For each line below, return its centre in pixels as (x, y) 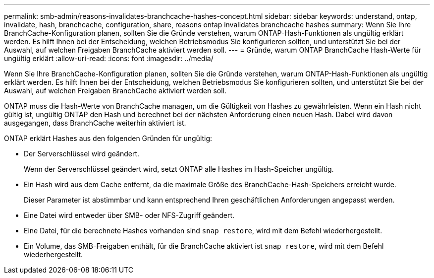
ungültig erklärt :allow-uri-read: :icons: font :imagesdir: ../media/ (109, 58)
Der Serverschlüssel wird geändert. (81, 154)
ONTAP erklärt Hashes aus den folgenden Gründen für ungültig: (108, 138)
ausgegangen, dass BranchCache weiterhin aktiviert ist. (95, 123)
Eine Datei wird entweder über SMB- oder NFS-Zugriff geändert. (129, 215)
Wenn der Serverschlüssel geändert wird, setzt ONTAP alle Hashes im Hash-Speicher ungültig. (179, 169)
